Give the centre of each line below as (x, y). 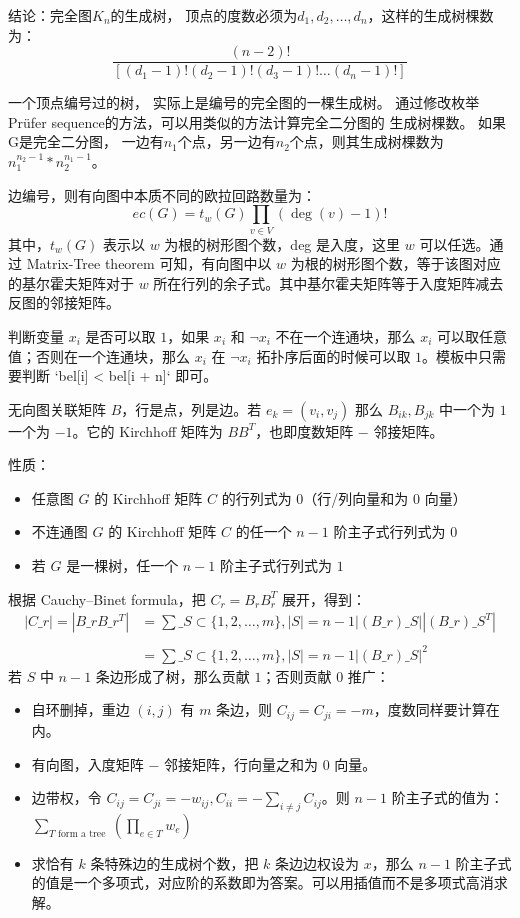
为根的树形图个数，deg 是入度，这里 (282, 243)
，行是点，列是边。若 (191, 408)
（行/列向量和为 (356, 497)
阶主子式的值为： (447, 797)
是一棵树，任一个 (122, 565)
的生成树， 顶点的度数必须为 (204, 15)
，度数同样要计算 (429, 709)
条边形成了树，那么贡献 (172, 675)
